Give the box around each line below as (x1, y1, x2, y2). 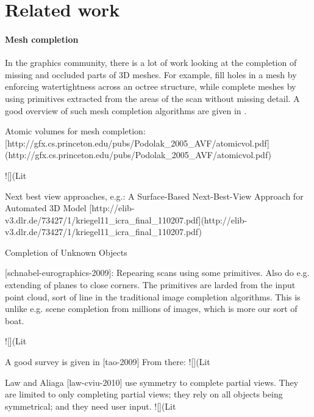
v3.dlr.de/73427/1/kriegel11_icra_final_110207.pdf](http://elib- (5, 213, 248, 226)
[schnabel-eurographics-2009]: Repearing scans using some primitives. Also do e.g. (5, 266, 310, 279)
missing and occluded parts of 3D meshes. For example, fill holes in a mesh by (5, 68, 297, 81)
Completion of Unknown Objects (5, 245, 127, 258)
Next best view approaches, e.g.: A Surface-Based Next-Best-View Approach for (5, 189, 304, 202)
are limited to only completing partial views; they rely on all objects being (5, 388, 283, 401)
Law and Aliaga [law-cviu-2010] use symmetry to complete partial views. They (5, 375, 299, 388)
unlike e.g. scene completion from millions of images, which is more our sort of (5, 302, 298, 315)
